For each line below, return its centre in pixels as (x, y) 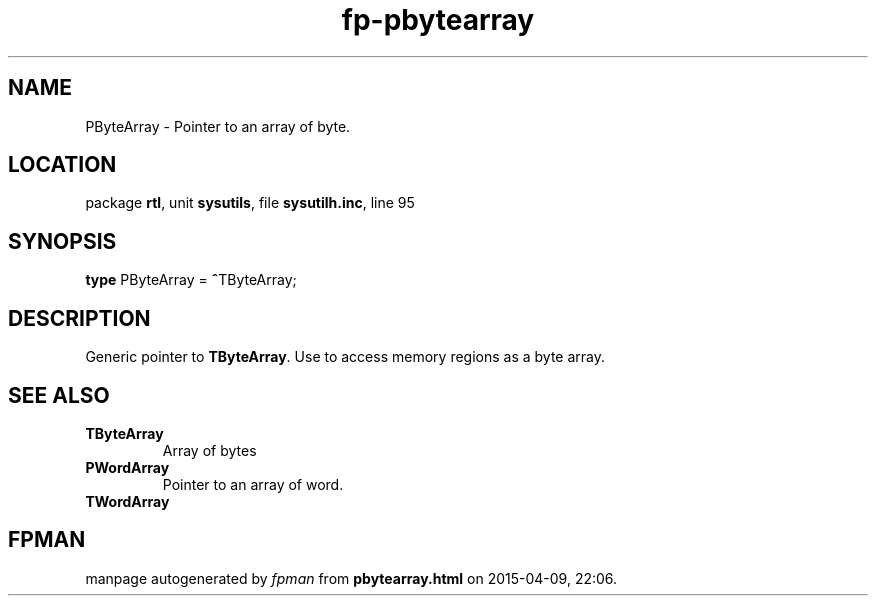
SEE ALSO (59, 395)
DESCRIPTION (79, 318)
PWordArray (127, 467)
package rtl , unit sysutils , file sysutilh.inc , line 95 (250, 203)
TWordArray (127, 501)
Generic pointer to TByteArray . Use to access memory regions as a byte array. (345, 357)
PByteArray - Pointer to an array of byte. (218, 126)
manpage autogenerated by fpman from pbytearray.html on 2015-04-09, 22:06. (351, 578)
